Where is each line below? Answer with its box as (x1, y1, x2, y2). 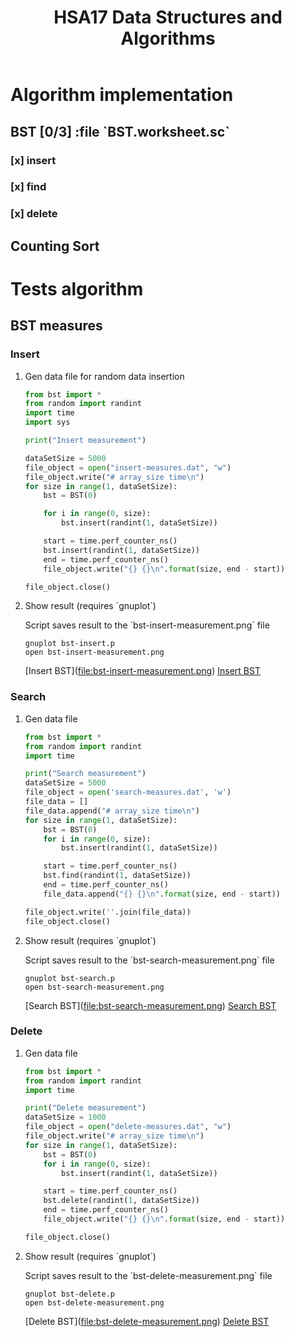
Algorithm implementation (10, 84, 234, 106)
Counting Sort (10, 237, 100, 255)
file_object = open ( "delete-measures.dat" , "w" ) (24, 1122, 232, 1132)
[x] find (10, 180, 47, 194)
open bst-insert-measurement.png (24, 647, 165, 658)
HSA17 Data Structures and (53, 6, 283, 29)
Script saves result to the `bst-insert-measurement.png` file (24, 619, 270, 631)
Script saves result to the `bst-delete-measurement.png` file (24, 1269, 273, 1281)
